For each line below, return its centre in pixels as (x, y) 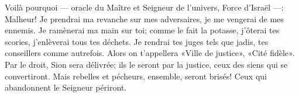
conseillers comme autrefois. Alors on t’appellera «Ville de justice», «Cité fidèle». (150, 53)
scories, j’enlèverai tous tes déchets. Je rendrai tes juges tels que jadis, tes (137, 41)
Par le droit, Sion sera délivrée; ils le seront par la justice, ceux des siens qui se (146, 64)
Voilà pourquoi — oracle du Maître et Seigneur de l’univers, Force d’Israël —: (144, 7)
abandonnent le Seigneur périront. (66, 87)
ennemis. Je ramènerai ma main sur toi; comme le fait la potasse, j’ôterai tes (142, 30)
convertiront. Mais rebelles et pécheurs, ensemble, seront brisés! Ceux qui (136, 76)
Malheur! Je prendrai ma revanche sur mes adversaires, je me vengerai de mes (144, 18)
